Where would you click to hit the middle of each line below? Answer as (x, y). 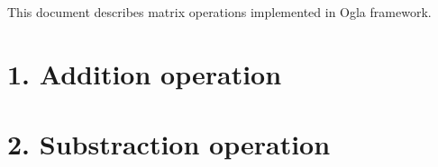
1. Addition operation (145, 73)
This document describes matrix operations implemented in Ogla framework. (219, 12)
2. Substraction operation (169, 144)
